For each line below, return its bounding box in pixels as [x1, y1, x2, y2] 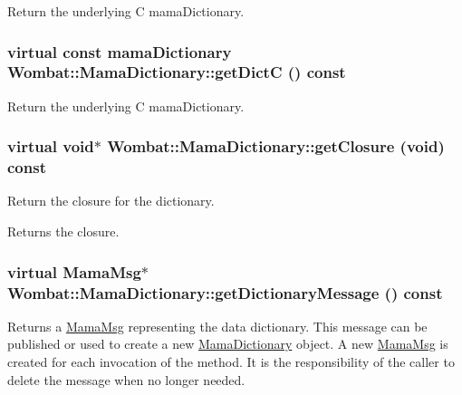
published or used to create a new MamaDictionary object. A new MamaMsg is [7, 334, 448, 353]
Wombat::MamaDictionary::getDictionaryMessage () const [7, 281, 443, 303]
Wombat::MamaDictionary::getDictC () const [7, 61, 346, 83]
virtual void [7, 135, 94, 158]
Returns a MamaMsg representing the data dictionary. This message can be [7, 316, 428, 335]
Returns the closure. [7, 222, 120, 241]
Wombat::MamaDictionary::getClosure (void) [107, 135, 445, 158]
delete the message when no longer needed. [7, 370, 245, 389]
